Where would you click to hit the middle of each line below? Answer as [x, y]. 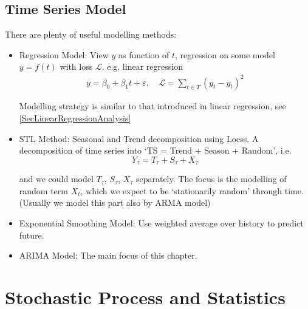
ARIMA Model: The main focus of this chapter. [108, 255]
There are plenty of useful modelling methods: [91, 34]
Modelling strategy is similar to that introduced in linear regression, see [152, 106]
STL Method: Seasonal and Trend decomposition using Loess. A [139, 138]
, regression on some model [225, 54]
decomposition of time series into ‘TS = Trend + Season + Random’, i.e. [155, 150]
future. [32, 235]
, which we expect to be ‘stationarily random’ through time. [192, 190]
